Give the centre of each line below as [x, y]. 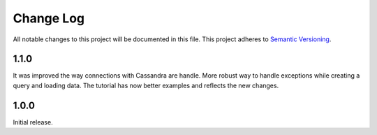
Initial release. [33, 122]
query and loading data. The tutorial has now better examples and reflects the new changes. [146, 85]
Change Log [49, 18]
